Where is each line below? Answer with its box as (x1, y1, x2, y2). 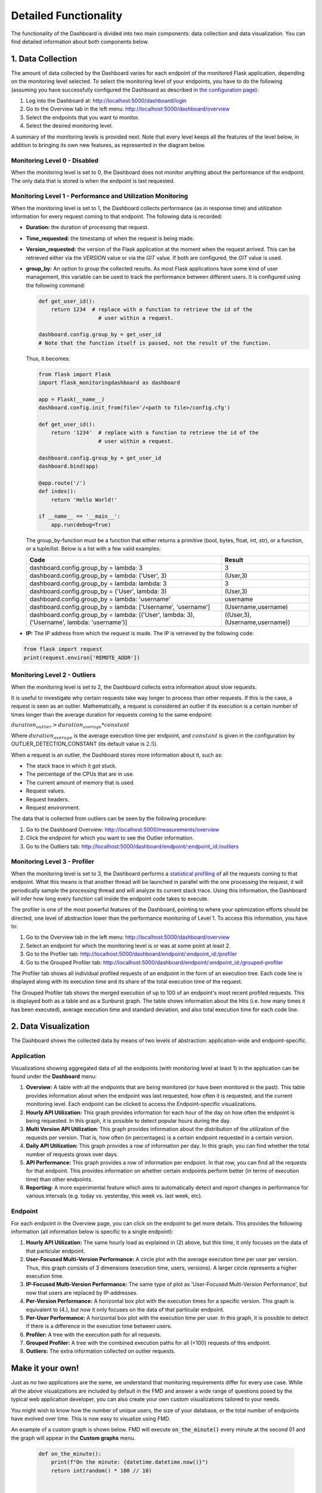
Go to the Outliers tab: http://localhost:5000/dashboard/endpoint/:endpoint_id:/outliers (26, 843, 239, 850)
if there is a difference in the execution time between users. (26, 1323, 172, 1330)
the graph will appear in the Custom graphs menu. (11, 1434, 136, 1442)
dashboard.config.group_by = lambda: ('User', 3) (29, 572, 167, 580)
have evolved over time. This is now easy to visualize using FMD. (11, 1415, 171, 1422)
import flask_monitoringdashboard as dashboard (38, 379, 180, 386)
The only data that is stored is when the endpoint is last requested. (11, 177, 175, 185)
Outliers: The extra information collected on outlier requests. (26, 1347, 176, 1355)
